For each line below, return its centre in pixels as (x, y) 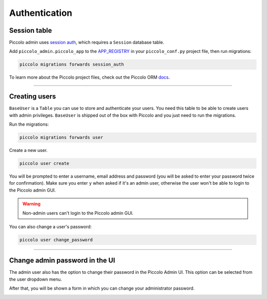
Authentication (41, 13)
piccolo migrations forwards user (61, 138)
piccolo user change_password (56, 240)
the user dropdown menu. (35, 279)
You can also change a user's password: (50, 227)
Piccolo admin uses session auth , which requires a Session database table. (87, 43)
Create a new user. (28, 150)
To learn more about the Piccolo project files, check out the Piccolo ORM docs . (89, 77)
